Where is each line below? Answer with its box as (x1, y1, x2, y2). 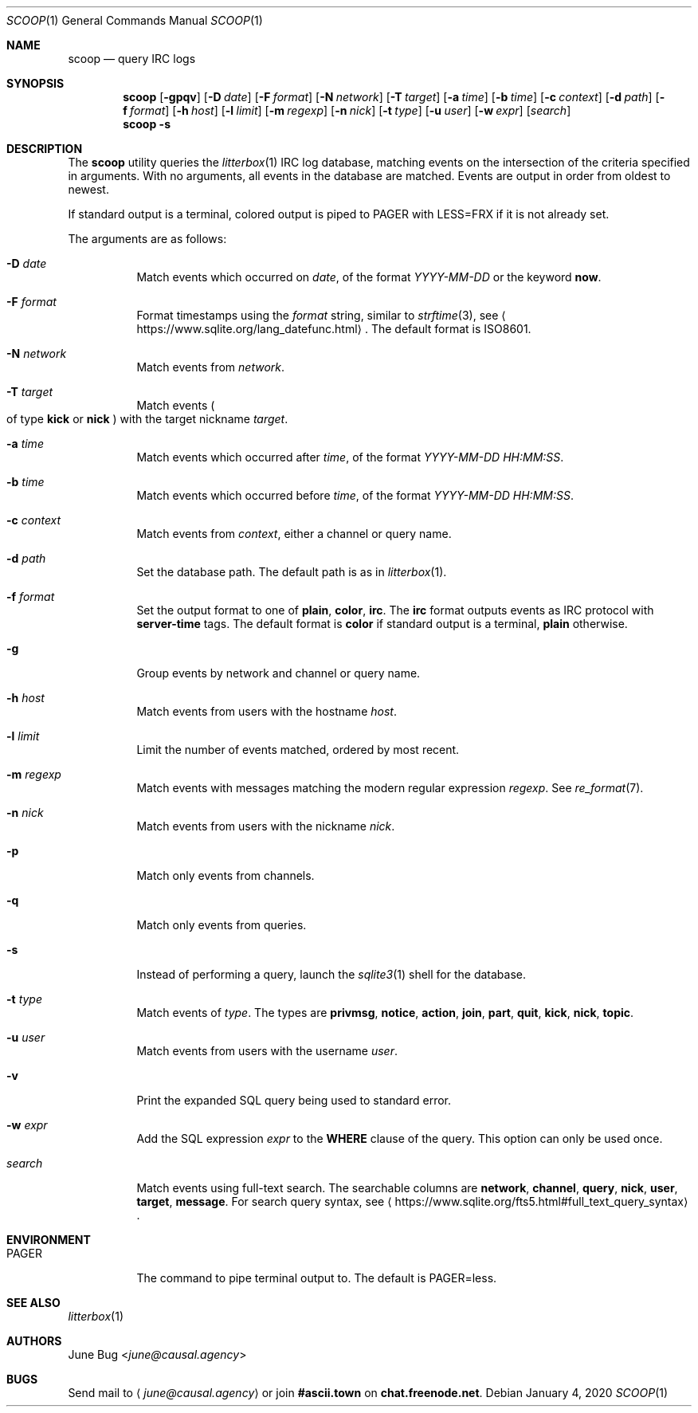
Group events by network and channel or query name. (136, 666, 421, 680)
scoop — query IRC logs (68, 52, 196, 65)
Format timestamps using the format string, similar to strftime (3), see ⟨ (136, 308, 506, 322)
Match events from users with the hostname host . (136, 705, 397, 718)
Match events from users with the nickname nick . (136, 819, 395, 833)
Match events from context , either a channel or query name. (136, 527, 452, 540)
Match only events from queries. (136, 918, 307, 932)
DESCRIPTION (6, 142, 83, 155)
